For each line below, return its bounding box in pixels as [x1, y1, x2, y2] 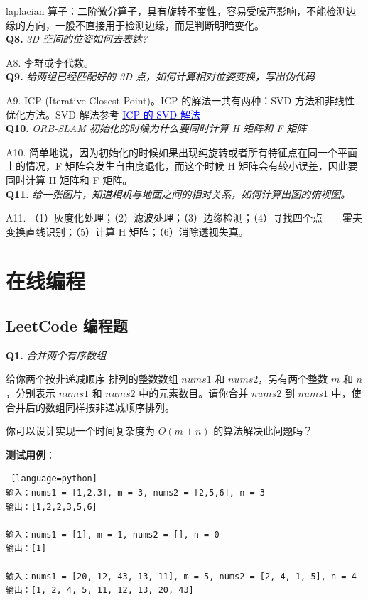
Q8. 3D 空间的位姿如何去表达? [6, 31, 148, 46]
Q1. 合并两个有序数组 [6, 347, 107, 362]
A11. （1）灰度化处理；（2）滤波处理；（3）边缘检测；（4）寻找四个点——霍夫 [6, 210, 363, 225]
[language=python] [11, 474, 97, 484]
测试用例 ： [6, 447, 55, 462]
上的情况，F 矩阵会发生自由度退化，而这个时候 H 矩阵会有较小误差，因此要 [6, 158, 358, 173]
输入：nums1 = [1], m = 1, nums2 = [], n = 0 [6, 529, 220, 540]
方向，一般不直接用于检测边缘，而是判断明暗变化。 [25, 17, 264, 32]
